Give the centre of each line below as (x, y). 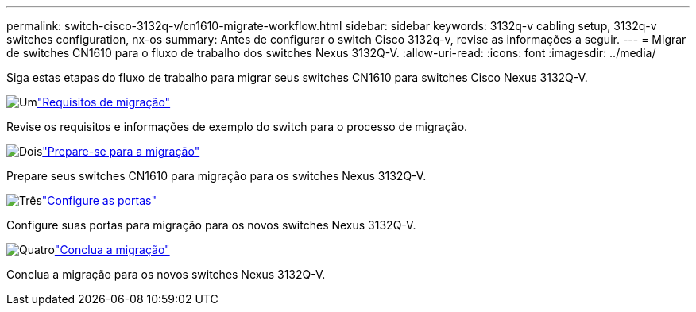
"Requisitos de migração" (104, 102)
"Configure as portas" (99, 200)
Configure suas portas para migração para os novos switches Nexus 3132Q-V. (211, 225)
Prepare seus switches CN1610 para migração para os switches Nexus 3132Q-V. (217, 176)
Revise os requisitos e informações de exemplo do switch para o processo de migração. (237, 127)
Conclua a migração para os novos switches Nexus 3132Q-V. (166, 274)
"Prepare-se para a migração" (121, 151)
